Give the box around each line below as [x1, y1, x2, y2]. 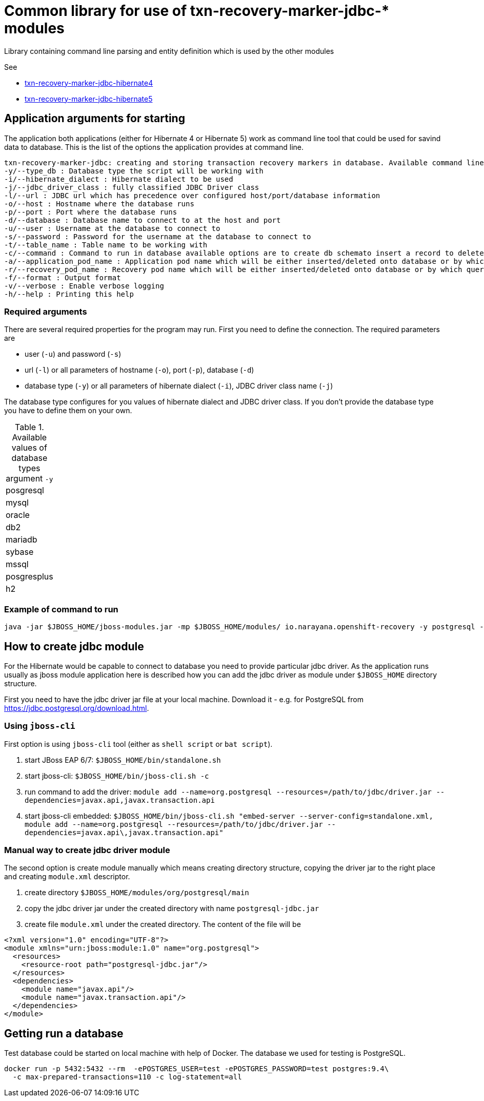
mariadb [6, 534, 37, 545]
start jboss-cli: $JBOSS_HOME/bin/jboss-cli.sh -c [25, 771, 209, 780]
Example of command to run [4, 604, 118, 614]
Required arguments [4, 306, 87, 317]
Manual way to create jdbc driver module [4, 845, 170, 856]
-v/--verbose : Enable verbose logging [4, 281, 164, 290]
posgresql [6, 485, 44, 496]
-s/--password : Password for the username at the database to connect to [4, 232, 311, 241]
